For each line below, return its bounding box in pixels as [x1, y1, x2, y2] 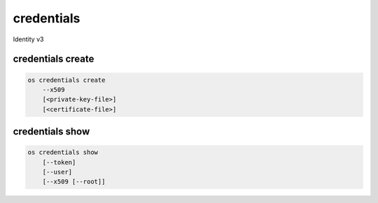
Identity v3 [13, 35, 44, 43]
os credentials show [27, 148, 98, 157]
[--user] [42, 168, 73, 176]
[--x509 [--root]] [42, 178, 106, 185]
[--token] [42, 158, 76, 166]
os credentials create [27, 76, 106, 84]
